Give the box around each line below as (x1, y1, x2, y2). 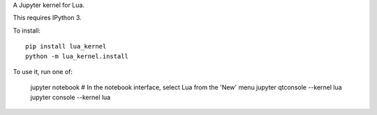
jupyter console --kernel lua (30, 93, 111, 101)
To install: (13, 26, 41, 35)
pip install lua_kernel (25, 42, 107, 51)
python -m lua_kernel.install (25, 52, 129, 60)
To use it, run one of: (13, 67, 73, 76)
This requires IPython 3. (13, 14, 82, 22)
